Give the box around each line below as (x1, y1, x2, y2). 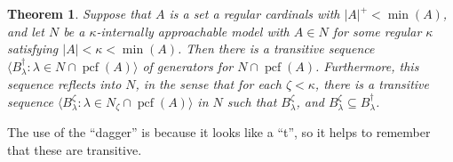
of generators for (142, 56, 234, 75)
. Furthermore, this (315, 56, 419, 75)
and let (7, 21, 44, 40)
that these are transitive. (7, 140, 142, 158)
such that (226, 92, 277, 110)
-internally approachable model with (96, 21, 290, 40)
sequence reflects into (7, 75, 122, 93)
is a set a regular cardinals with (169, 4, 340, 22)
